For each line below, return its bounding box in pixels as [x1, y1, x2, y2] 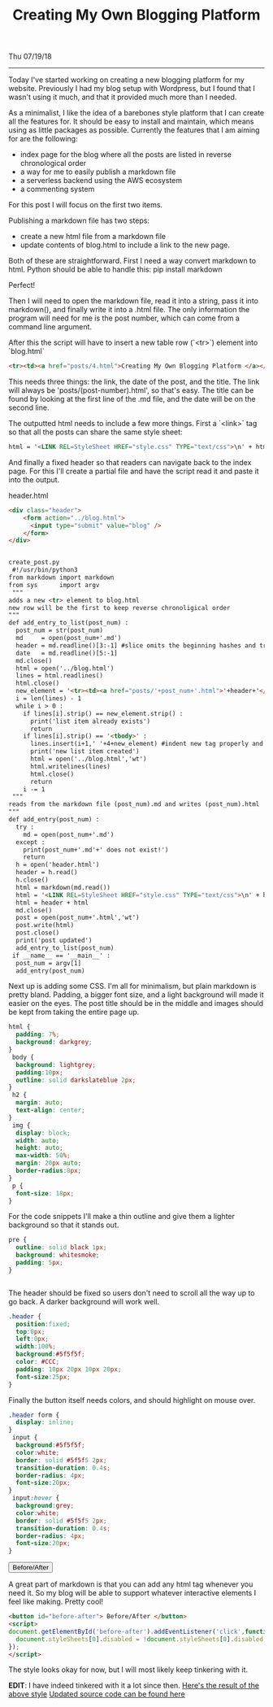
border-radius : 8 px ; [15, 1167, 82, 1175]
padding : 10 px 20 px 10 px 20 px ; [15, 1365, 122, 1374]
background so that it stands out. [8, 1220, 119, 1230]
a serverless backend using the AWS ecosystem [19, 176, 183, 185]
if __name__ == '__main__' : [11, 951, 111, 960]
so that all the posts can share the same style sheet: [8, 427, 183, 437]
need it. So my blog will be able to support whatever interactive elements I [8, 1588, 257, 1598]
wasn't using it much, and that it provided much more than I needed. [8, 92, 237, 102]
